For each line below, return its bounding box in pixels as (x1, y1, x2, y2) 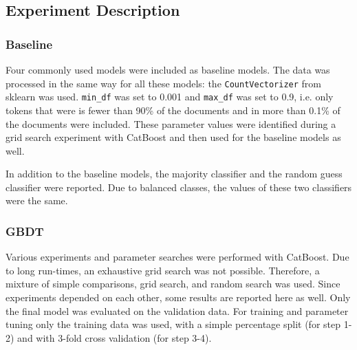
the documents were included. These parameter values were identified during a (6, 116, 336, 131)
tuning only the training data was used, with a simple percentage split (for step (6, 317, 341, 331)
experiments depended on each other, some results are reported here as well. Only (6, 290, 351, 305)
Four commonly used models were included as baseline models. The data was (6, 63, 330, 76)
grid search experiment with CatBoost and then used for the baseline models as (6, 130, 341, 144)
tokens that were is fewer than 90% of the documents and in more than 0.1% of (6, 102, 340, 117)
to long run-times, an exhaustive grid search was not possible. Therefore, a (6, 263, 320, 277)
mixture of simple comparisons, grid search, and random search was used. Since (6, 276, 340, 291)
